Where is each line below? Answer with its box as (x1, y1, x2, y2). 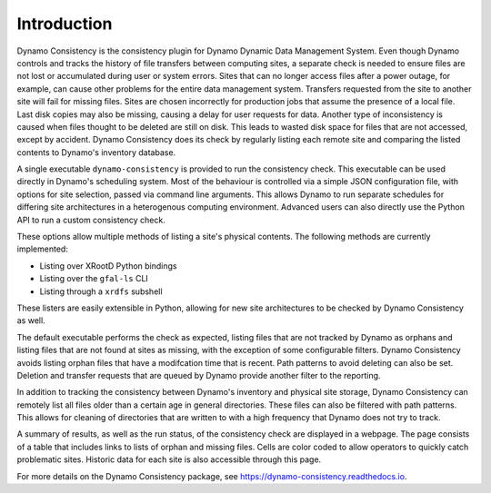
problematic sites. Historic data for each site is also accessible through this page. (16, 454, 322, 465)
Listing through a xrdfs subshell (39, 286, 163, 297)
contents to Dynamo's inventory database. (16, 146, 176, 158)
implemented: (16, 243, 68, 254)
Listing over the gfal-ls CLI (39, 273, 149, 284)
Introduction (16, 14, 113, 34)
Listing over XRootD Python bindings (39, 260, 177, 271)
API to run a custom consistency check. (16, 214, 165, 225)
